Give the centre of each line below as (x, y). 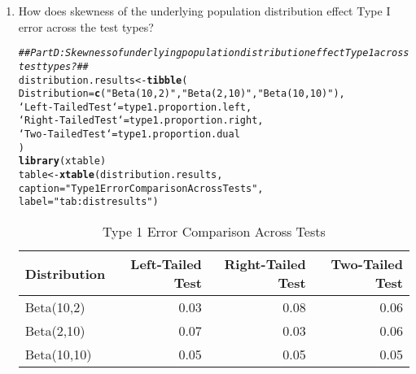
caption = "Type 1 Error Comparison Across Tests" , (141, 188)
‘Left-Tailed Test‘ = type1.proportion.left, (135, 107)
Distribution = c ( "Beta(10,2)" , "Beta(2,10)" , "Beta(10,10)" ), (182, 94)
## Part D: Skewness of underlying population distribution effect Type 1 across (214, 53)
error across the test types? (86, 26)
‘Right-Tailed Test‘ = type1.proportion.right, (141, 121)
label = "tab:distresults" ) (88, 202)
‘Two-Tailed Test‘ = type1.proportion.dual (129, 135)
